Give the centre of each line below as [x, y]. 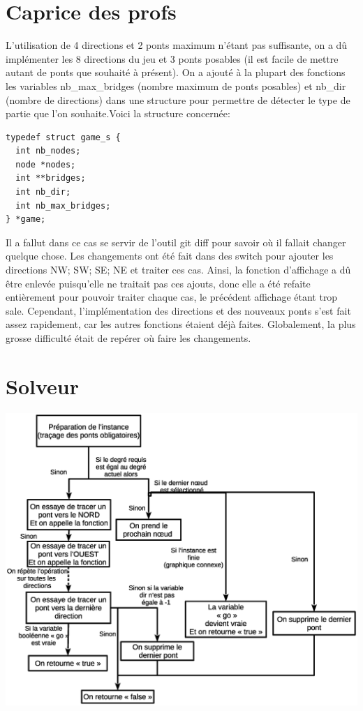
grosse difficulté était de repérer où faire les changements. [128, 338]
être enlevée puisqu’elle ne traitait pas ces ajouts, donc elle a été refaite [158, 283]
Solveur [42, 386]
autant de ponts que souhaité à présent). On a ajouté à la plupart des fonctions [176, 72]
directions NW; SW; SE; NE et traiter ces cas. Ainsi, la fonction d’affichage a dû [178, 270]
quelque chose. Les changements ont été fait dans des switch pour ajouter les [170, 256]
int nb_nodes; [48, 151]
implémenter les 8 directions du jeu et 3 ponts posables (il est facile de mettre [172, 58]
